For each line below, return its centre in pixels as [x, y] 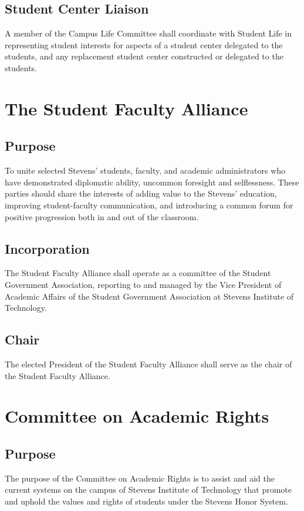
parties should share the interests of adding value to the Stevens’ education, [141, 193]
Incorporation [47, 248]
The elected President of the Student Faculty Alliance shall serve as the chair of [148, 364]
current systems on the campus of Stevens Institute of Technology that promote [148, 490]
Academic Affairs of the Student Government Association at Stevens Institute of [149, 296]
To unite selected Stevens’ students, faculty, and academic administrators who [145, 170]
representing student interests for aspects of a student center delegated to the [144, 44]
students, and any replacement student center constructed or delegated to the [144, 56]
